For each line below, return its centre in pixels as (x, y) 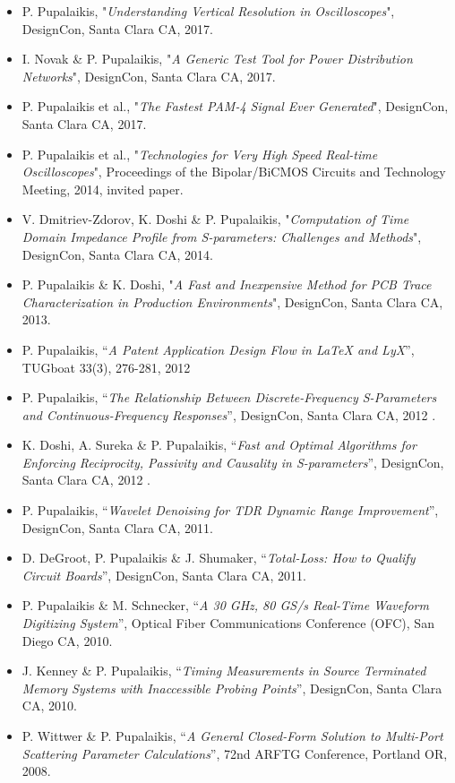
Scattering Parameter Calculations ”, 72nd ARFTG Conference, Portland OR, (235, 753)
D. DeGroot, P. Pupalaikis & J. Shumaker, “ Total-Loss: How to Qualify (219, 558)
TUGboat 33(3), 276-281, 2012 (106, 367)
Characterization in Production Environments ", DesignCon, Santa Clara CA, (232, 301)
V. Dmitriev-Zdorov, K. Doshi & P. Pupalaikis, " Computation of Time (215, 219)
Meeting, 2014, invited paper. (103, 189)
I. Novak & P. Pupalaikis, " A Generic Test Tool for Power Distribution (217, 59)
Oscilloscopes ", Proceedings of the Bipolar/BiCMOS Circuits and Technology (234, 172)
